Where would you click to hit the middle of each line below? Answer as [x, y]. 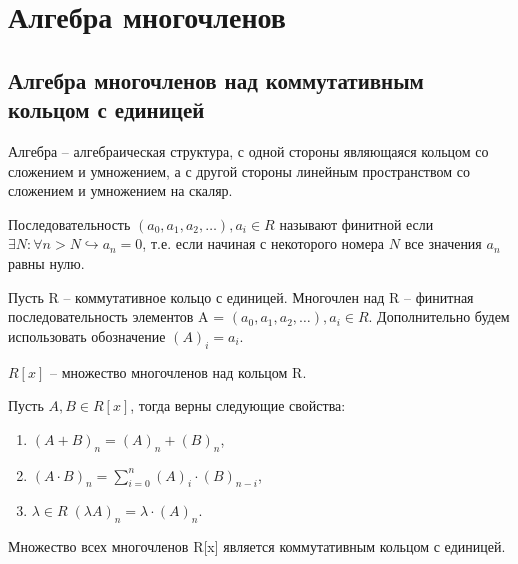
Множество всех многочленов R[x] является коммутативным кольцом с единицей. [257, 546]
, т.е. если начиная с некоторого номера [263, 243]
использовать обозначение [87, 335]
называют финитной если [356, 223]
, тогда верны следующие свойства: [238, 405]
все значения [443, 243]
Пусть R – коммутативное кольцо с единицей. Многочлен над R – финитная [241, 296]
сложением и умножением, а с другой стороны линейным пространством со [239, 170]
